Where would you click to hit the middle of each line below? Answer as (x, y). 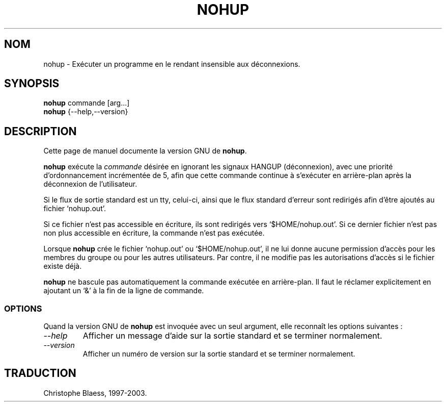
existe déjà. (63, 266)
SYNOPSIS (32, 84)
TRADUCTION (40, 373)
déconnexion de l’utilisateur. (90, 184)
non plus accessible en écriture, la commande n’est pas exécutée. (154, 233)
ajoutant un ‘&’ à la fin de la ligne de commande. (124, 291)
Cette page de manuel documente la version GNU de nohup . (145, 151)
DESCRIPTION (40, 131)
